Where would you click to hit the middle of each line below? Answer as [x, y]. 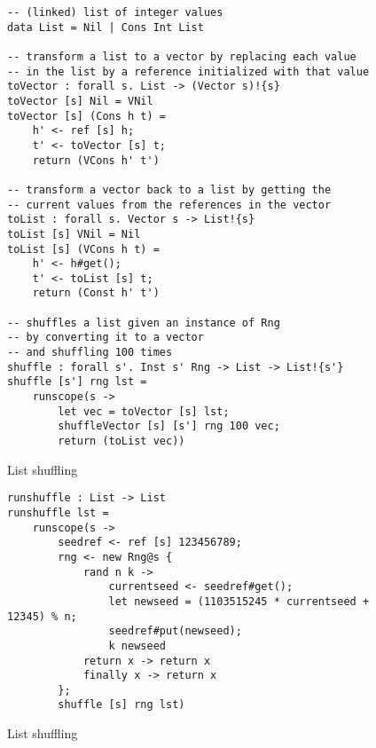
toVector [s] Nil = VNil [80, 101]
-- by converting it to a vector [106, 338]
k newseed [137, 646]
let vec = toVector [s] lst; [144, 411]
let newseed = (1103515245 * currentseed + [239, 601]
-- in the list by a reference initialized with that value [188, 71]
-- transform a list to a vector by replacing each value [182, 56]
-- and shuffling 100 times [90, 353]
